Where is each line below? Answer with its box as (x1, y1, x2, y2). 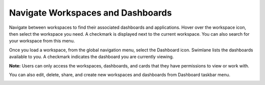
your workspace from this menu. (9, 38, 75, 44)
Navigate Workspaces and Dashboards (9, 7, 172, 18)
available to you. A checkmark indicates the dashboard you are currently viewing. (9, 54, 174, 60)
